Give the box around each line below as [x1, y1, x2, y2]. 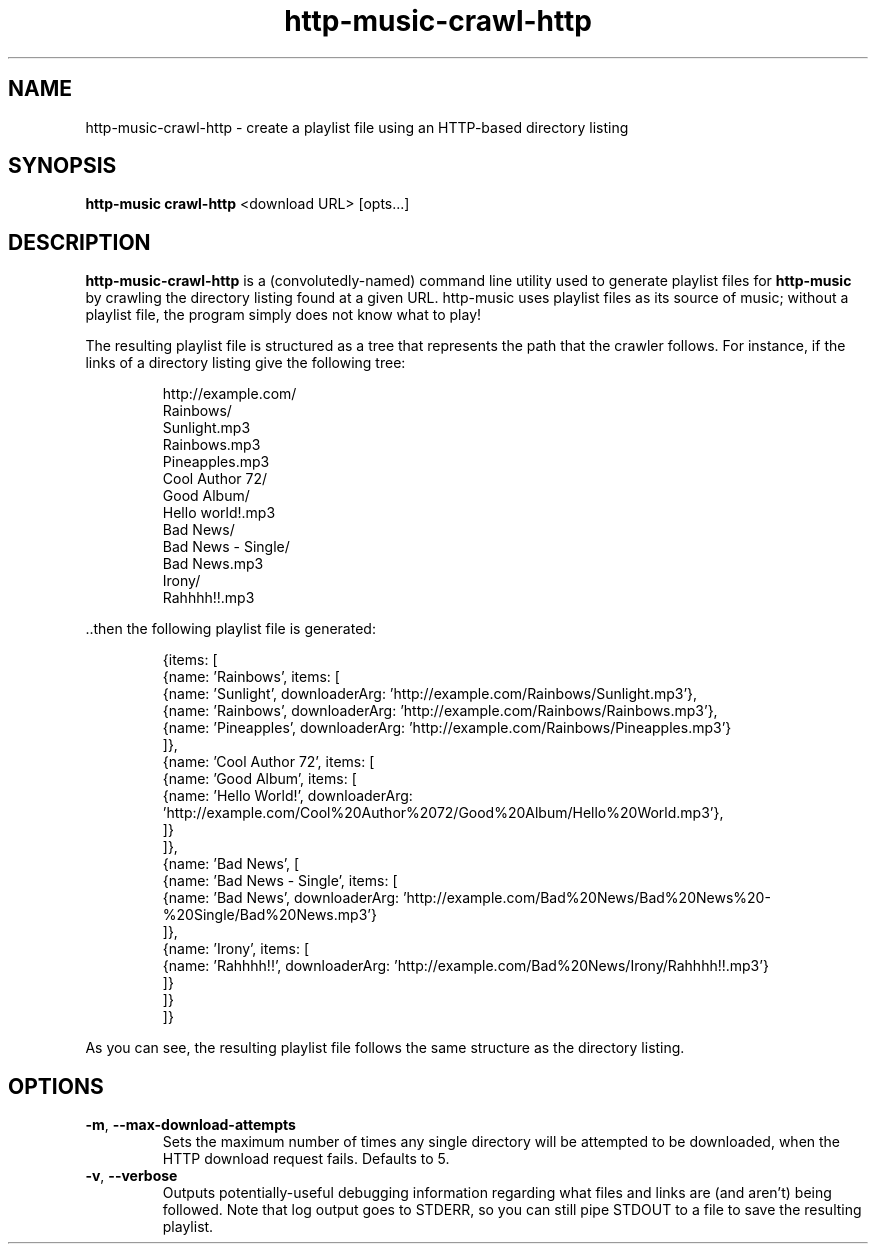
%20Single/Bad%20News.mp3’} [162, 906, 377, 924]
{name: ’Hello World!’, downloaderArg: [162, 787, 413, 805]
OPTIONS [8, 1073, 104, 1099]
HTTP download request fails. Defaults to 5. [162, 1150, 450, 1168]
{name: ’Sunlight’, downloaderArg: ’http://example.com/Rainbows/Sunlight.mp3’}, [162, 685, 698, 703]
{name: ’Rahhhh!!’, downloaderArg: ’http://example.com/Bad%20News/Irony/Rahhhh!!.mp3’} [162, 957, 769, 975]
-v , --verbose [85, 1167, 178, 1185]
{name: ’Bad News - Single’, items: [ [162, 872, 398, 890]
